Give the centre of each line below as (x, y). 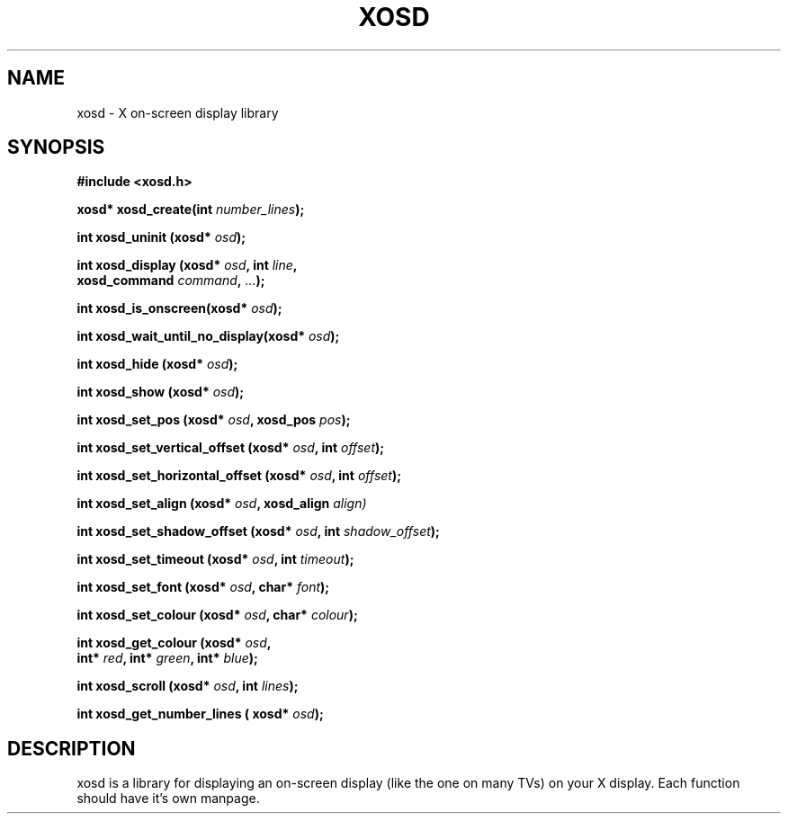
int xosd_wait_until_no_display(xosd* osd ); (208, 336)
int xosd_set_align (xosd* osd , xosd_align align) (222, 504)
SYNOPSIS (56, 147)
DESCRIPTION (72, 748)
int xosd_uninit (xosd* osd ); (161, 237)
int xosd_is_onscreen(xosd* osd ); (179, 308)
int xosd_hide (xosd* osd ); (157, 364)
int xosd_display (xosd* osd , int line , (187, 265)
